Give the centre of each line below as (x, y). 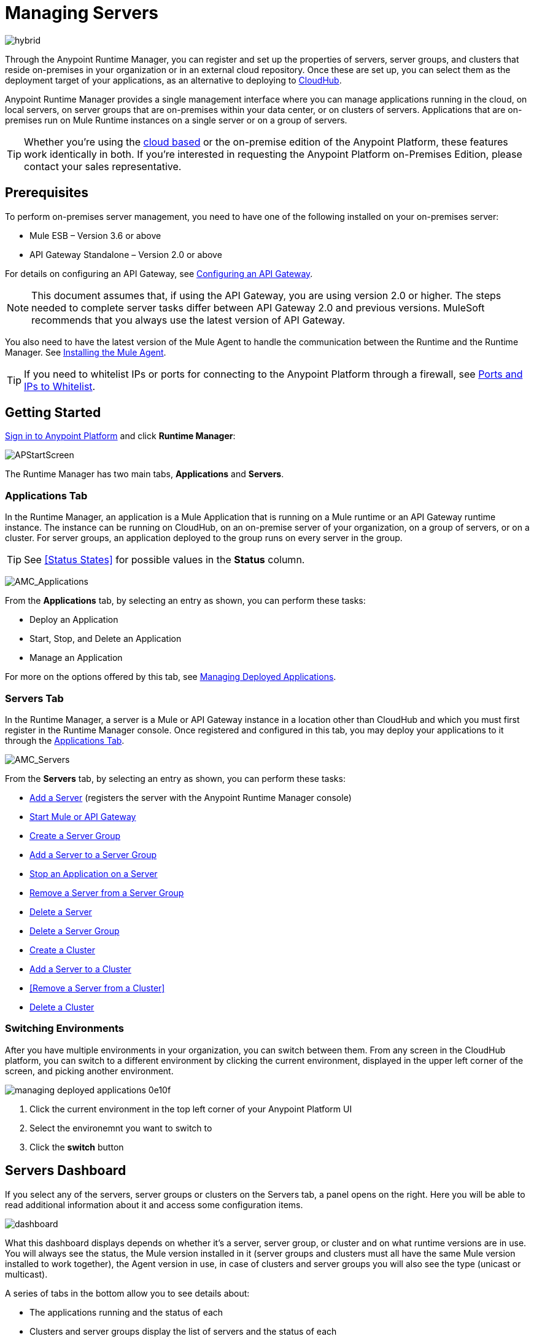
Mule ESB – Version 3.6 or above (95, 235)
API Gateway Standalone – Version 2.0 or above (126, 254)
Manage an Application (76, 658)
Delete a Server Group (75, 931)
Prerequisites (47, 193)
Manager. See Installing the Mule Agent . (86, 352)
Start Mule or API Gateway (83, 816)
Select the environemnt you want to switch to (121, 1128)
